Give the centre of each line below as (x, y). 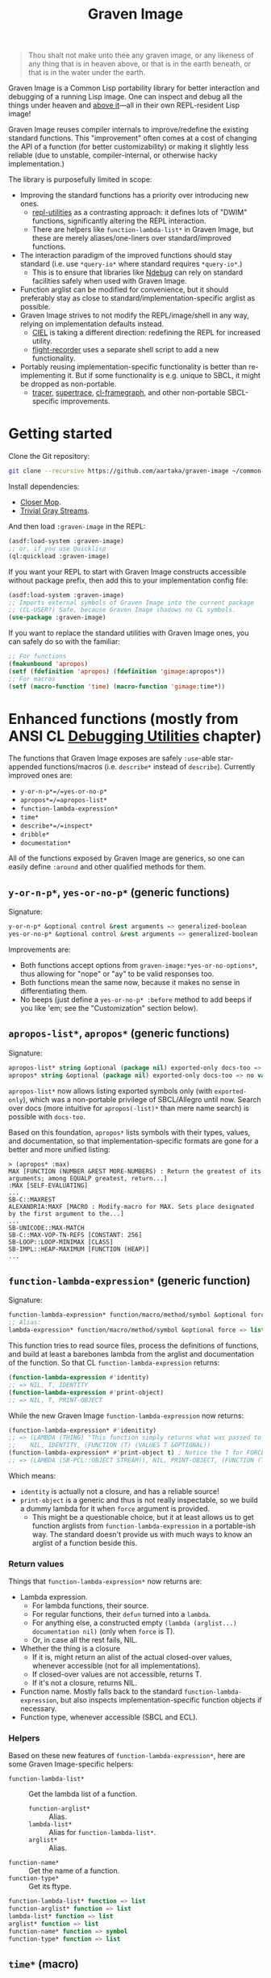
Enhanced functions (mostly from (123, 719)
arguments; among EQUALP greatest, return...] (88, 1178)
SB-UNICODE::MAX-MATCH (46, 1228)
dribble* (35, 835)
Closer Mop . (41, 502)
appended (25, 767)
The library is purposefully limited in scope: (80, 179)
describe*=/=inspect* (56, 826)
